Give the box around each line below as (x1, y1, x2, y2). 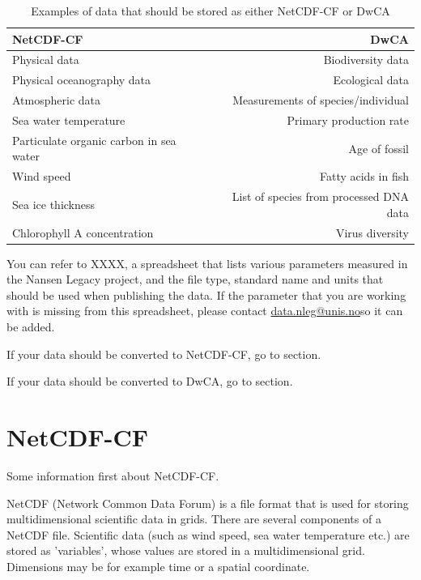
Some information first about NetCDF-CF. (6, 467, 219, 484)
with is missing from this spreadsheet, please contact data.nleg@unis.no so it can (6, 302, 403, 319)
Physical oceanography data (12, 71, 151, 88)
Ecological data (333, 71, 409, 88)
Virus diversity (335, 224, 409, 241)
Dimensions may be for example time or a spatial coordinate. (6, 557, 310, 574)
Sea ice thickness (12, 195, 96, 212)
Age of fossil (348, 139, 409, 156)
